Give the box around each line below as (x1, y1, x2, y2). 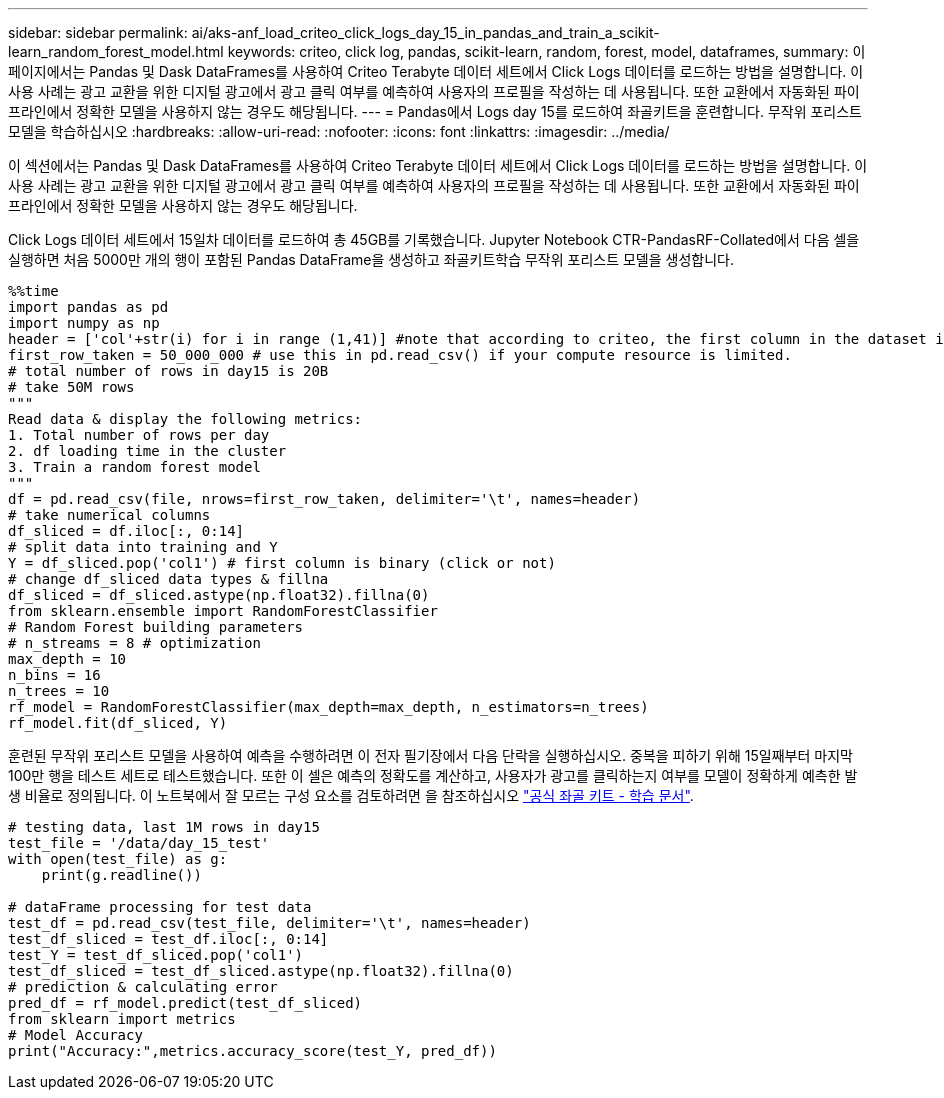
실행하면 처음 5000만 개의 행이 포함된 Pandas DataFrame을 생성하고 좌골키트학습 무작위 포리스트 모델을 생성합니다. (8, 251, 735, 268)
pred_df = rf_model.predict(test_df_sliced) (8, 995, 363, 1011)
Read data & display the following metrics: (8, 411, 363, 427)
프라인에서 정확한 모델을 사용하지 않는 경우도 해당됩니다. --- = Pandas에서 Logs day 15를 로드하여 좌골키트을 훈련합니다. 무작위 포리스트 (8, 103, 862, 120)
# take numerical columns (8, 507, 211, 523)
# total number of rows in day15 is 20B (8, 363, 329, 379)
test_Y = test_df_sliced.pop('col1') (8, 947, 304, 963)
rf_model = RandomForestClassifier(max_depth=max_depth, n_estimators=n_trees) (8, 699, 649, 715)
